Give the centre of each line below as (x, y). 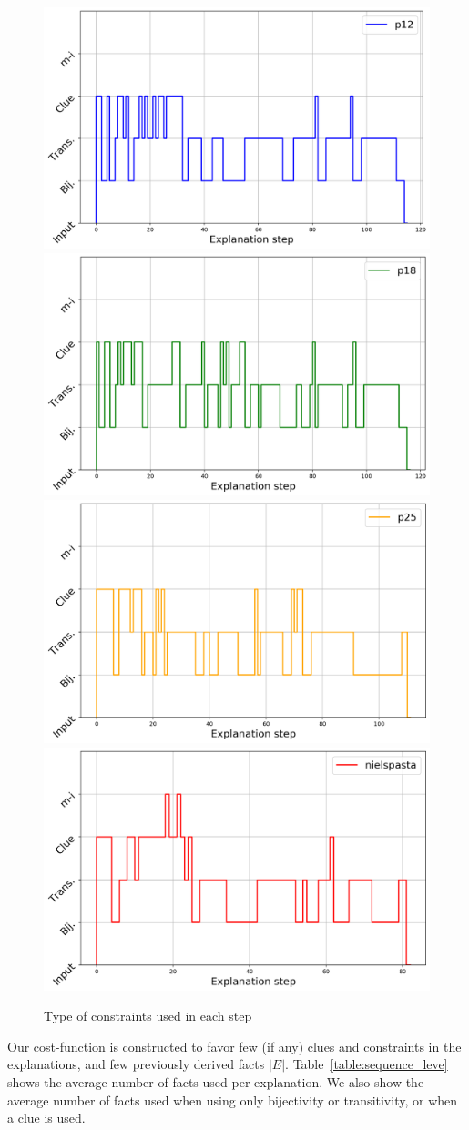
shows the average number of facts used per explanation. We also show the (216, 1081)
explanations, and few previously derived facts (136, 1064)
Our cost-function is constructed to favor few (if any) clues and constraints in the (234, 1046)
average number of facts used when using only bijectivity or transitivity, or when (233, 1099)
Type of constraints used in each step (148, 1016)
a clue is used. (46, 1118)
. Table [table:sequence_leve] (367, 1064)
